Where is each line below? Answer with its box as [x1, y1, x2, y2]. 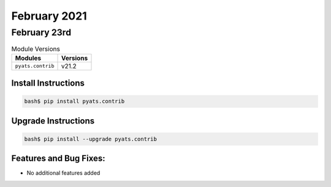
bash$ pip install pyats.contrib [24, 98, 125, 105]
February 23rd [11, 27, 72, 38]
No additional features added [26, 169, 101, 177]
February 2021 [11, 9, 87, 23]
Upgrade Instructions [11, 116, 95, 126]
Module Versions [11, 45, 61, 53]
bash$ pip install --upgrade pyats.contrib [24, 135, 158, 142]
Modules [15, 54, 42, 62]
